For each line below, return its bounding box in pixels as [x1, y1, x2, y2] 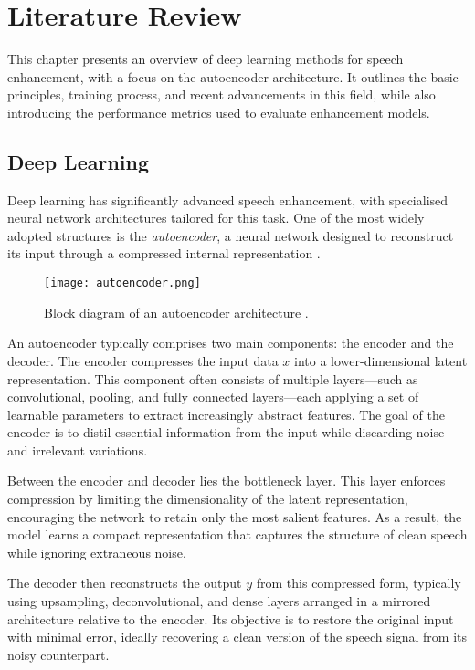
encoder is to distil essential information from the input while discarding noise [7, 423, 445, 442]
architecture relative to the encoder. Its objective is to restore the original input [7, 609, 454, 628]
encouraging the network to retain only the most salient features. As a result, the [7, 507, 462, 526]
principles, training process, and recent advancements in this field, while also [7, 85, 436, 104]
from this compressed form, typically [256, 573, 461, 592]
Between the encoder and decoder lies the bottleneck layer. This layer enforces [7, 471, 446, 490]
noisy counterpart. [7, 644, 110, 664]
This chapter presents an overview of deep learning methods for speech [7, 49, 404, 68]
